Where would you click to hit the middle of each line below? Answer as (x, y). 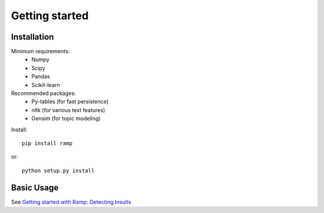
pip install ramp (47, 143)
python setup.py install (58, 170)
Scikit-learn (46, 85)
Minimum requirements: (40, 52)
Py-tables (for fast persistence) (70, 101)
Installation (32, 37)
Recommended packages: (43, 94)
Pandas (41, 76)
